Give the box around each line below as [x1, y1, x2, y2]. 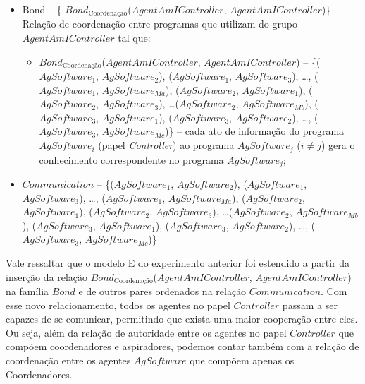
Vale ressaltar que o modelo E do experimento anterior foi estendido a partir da [6, 255, 349, 270]
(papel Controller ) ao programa [98, 138, 235, 152]
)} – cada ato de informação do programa [165, 124, 345, 138]
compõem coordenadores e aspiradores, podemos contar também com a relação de [6, 339, 359, 354]
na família [6, 283, 49, 298]
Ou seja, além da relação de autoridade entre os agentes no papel [6, 325, 287, 340]
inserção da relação [6, 269, 88, 284]
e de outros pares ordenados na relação [78, 283, 247, 298]
